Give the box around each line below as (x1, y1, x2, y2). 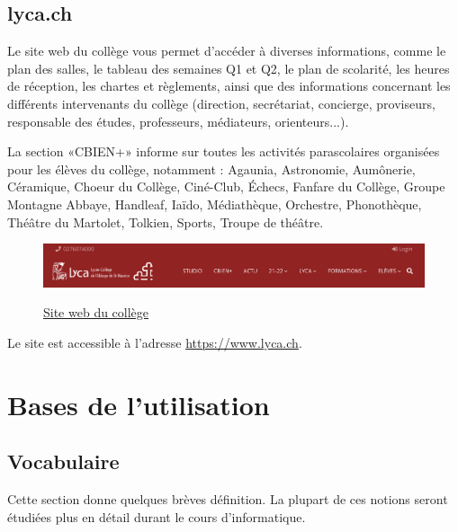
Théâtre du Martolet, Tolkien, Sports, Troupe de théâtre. (7, 212, 324, 231)
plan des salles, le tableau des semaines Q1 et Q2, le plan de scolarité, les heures (7, 58, 450, 77)
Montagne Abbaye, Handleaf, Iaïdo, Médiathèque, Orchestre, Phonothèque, (7, 194, 422, 213)
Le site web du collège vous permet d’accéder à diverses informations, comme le (7, 41, 446, 60)
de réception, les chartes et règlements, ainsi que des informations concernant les (7, 76, 451, 95)
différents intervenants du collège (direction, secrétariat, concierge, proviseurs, (7, 93, 436, 112)
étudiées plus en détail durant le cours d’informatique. (7, 507, 306, 526)
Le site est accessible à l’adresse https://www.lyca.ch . (7, 332, 302, 351)
